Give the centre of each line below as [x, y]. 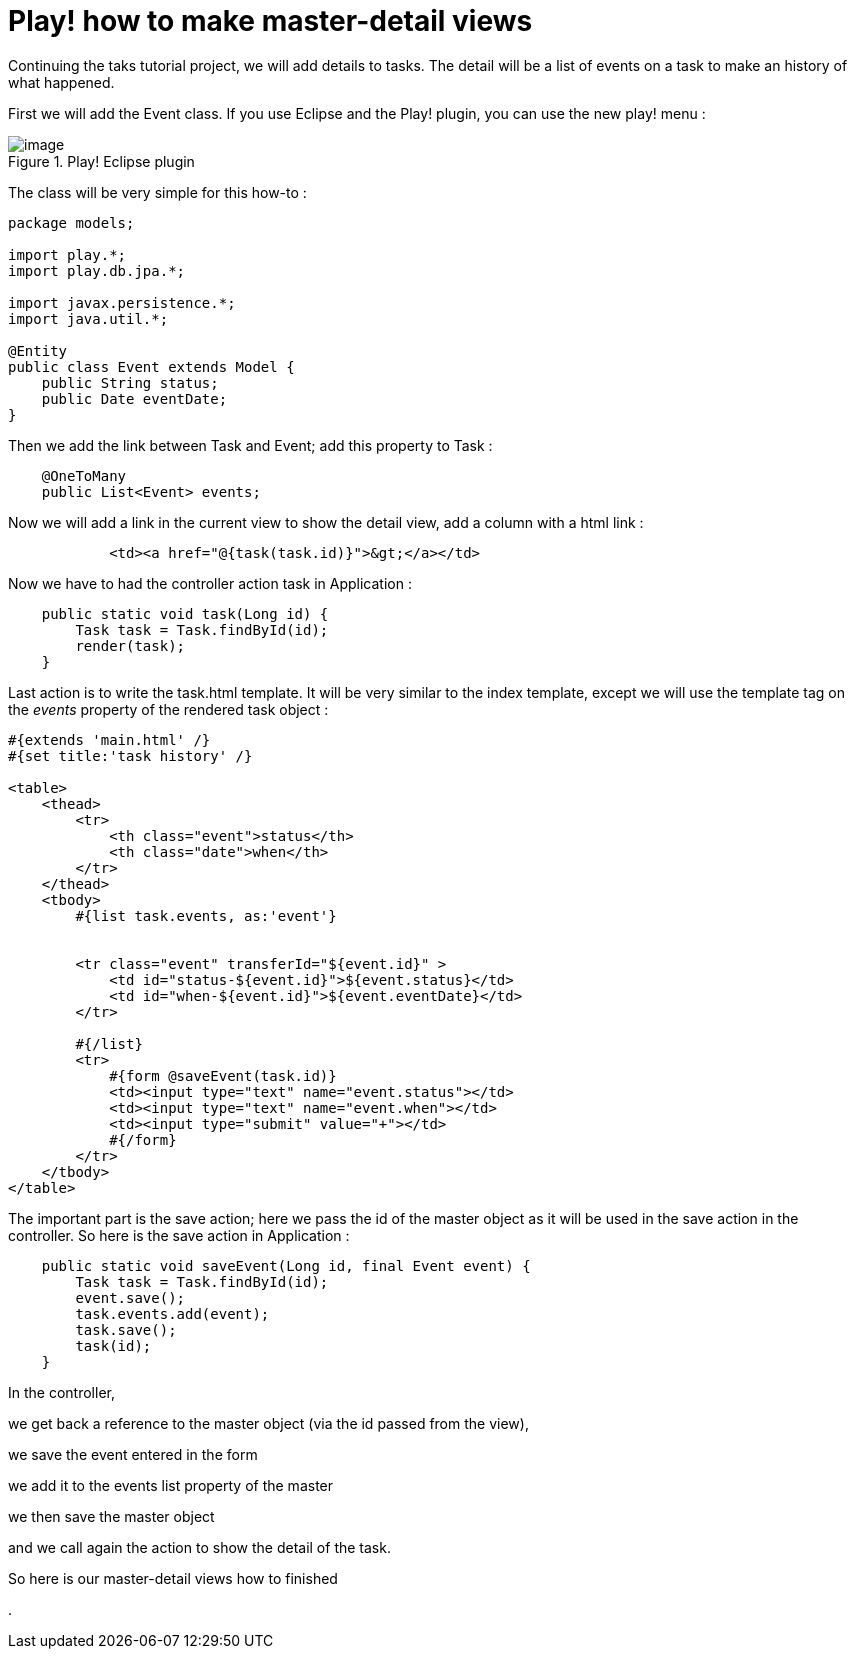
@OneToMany [84, 475]
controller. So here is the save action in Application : [179, 1235]
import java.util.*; [88, 318]
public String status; [130, 382]
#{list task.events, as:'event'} [206, 915]
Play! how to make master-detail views [270, 21]
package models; [71, 222]
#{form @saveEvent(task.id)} [223, 1075]
